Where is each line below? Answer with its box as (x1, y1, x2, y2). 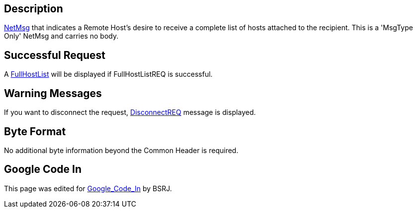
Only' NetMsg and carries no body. (4, 32, 119, 41)
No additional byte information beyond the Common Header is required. (4, 146, 239, 155)
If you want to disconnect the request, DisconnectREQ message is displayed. (4, 108, 256, 117)
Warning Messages (4, 87, 102, 100)
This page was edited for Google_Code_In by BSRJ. (4, 184, 172, 193)
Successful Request (4, 49, 105, 61)
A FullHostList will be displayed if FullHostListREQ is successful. (4, 70, 213, 79)
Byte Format (4, 125, 66, 138)
